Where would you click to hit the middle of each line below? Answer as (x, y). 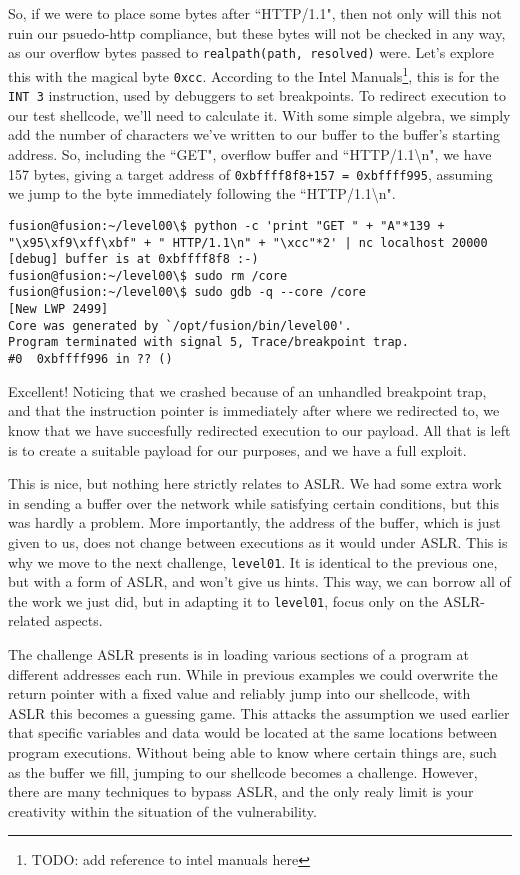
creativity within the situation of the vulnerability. (162, 810)
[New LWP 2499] (58, 309)
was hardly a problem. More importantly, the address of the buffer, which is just (254, 522)
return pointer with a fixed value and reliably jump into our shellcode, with (239, 693)
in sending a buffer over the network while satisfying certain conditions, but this (253, 502)
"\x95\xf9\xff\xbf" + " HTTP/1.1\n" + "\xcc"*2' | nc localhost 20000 (248, 242)
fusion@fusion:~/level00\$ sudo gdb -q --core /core (187, 292)
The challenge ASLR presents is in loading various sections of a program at (239, 654)
